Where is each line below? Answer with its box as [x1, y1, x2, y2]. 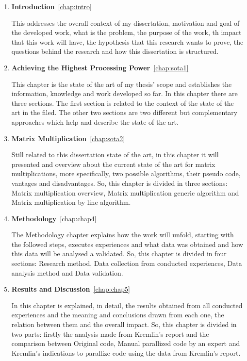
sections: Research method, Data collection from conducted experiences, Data [11, 258, 242, 268]
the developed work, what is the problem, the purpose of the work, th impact [11, 27, 242, 37]
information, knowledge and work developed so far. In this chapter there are [11, 88, 238, 98]
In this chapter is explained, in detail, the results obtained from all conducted [11, 300, 243, 310]
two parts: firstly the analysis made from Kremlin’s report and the [11, 328, 209, 339]
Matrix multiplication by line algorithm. [11, 197, 131, 207]
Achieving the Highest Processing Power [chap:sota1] [11, 62, 189, 72]
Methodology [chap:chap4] [11, 213, 97, 223]
